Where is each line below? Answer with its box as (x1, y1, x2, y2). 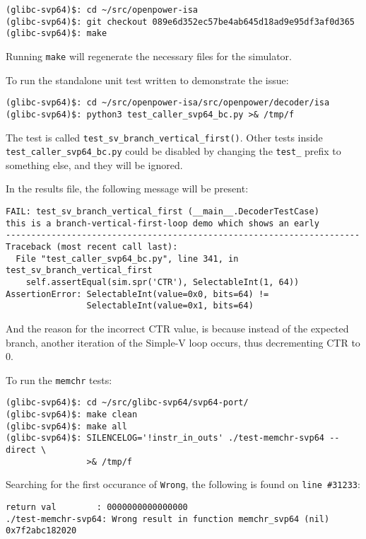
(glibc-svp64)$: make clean (6, 410, 138, 420)
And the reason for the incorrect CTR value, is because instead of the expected (6, 320, 349, 335)
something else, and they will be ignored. (6, 157, 183, 172)
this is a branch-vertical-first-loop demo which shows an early (6, 218, 319, 228)
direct (6, 445, 36, 455)
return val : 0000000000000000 (6, 502, 188, 512)
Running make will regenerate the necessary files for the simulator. (6, 48, 292, 63)
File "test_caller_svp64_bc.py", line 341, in (16, 253, 239, 264)
